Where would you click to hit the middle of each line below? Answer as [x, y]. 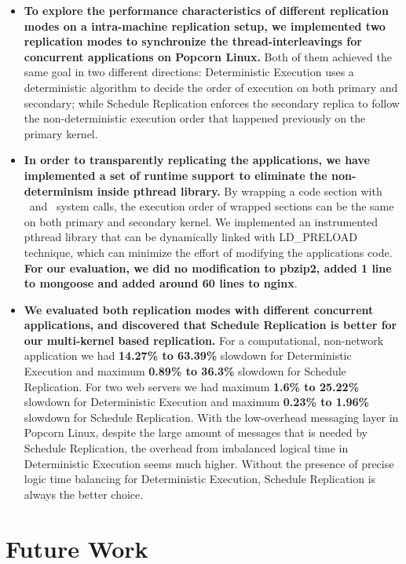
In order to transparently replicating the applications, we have [197, 160]
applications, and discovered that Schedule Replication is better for [210, 325]
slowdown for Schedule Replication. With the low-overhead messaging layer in [211, 417]
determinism [59, 190]
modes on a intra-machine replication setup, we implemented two [205, 26]
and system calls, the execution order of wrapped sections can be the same [212, 206]
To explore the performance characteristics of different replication [206, 10]
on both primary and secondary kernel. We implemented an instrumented [201, 221]
